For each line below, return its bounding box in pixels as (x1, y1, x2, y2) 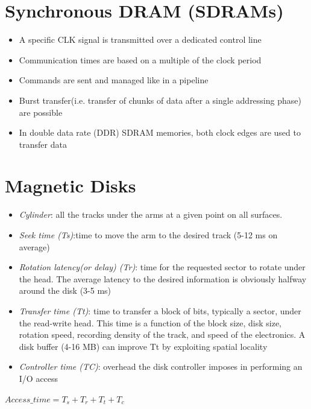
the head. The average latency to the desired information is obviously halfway (19, 272, 307, 285)
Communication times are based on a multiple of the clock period (19, 53, 262, 66)
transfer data (19, 138, 67, 150)
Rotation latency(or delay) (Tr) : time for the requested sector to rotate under (19, 261, 306, 273)
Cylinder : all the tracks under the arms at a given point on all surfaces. (19, 208, 283, 221)
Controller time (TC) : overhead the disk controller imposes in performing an (19, 360, 303, 373)
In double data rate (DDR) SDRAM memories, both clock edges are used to (19, 126, 301, 139)
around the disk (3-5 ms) (19, 284, 112, 297)
